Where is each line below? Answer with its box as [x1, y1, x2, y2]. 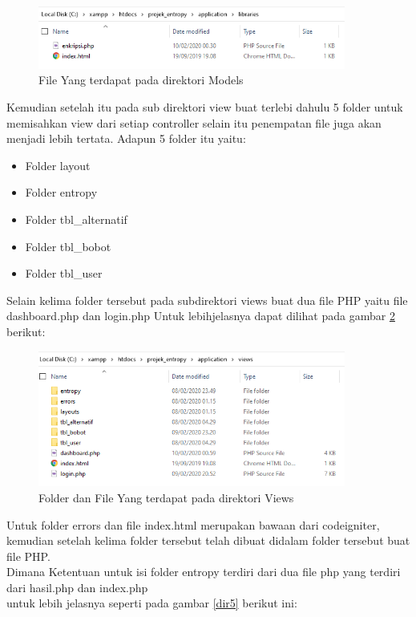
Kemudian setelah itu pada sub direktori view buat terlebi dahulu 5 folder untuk [6, 98, 403, 115]
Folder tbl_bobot [25, 237, 111, 254]
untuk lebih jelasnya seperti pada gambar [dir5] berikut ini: [6, 595, 297, 611]
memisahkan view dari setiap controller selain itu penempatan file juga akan [6, 114, 382, 131]
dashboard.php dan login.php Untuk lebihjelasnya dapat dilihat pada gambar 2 [6, 307, 395, 324]
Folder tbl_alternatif [25, 210, 127, 227]
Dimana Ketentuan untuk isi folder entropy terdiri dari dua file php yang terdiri [6, 563, 401, 580]
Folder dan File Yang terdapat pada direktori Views [38, 489, 294, 505]
